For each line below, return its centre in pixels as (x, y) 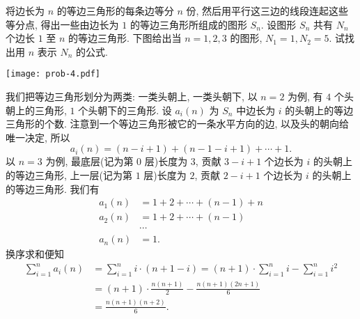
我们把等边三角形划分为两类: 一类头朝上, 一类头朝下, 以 (132, 96)
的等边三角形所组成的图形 (188, 24)
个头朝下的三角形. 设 (125, 110)
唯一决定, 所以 (38, 137)
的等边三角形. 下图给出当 (125, 38)
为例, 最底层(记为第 (89, 161)
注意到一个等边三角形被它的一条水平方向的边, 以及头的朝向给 (210, 124)
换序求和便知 (35, 254)
